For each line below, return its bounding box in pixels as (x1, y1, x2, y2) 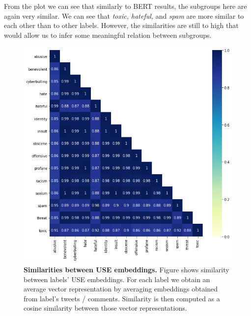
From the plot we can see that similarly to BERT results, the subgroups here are (4, 1, 247, 11)
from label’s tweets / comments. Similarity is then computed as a (24, 293, 220, 303)
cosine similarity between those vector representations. (24, 303, 187, 313)
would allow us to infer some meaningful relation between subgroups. (4, 29, 212, 40)
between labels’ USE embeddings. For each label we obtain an (24, 274, 210, 284)
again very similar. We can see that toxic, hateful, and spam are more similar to (4, 10, 244, 21)
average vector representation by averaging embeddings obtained (24, 284, 218, 294)
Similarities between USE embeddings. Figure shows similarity (24, 264, 229, 275)
